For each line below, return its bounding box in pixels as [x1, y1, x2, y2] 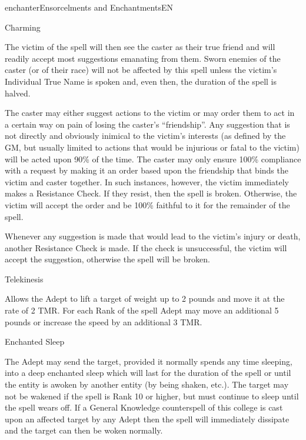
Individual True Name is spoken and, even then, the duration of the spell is [5, 75, 277, 87]
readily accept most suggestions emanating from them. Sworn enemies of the [5, 52, 281, 64]
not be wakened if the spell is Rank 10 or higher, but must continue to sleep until [5, 389, 299, 402]
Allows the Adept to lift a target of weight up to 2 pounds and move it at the [5, 292, 285, 305]
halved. [5, 86, 31, 99]
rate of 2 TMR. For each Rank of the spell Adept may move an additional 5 [5, 304, 279, 316]
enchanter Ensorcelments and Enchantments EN [5, 1, 173, 13]
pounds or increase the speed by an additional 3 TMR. [5, 315, 202, 328]
